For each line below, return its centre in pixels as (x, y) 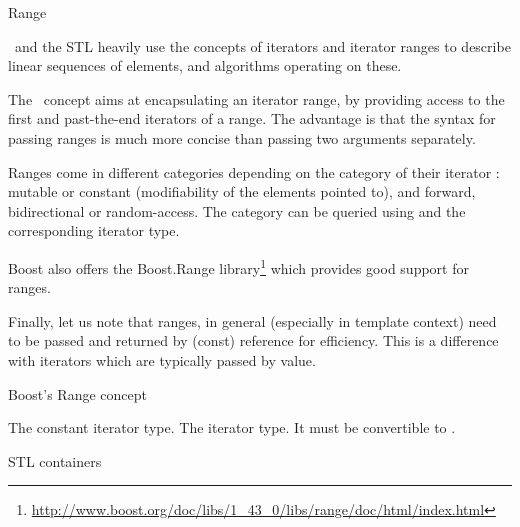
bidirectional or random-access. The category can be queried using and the (237, 210)
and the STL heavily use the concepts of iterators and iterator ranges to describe (262, 45)
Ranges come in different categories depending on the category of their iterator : (254, 171)
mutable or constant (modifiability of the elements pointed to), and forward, (242, 191)
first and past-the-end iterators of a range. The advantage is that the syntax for (252, 118)
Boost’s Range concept (77, 393)
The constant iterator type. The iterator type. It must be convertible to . (232, 427)
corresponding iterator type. (94, 230)
